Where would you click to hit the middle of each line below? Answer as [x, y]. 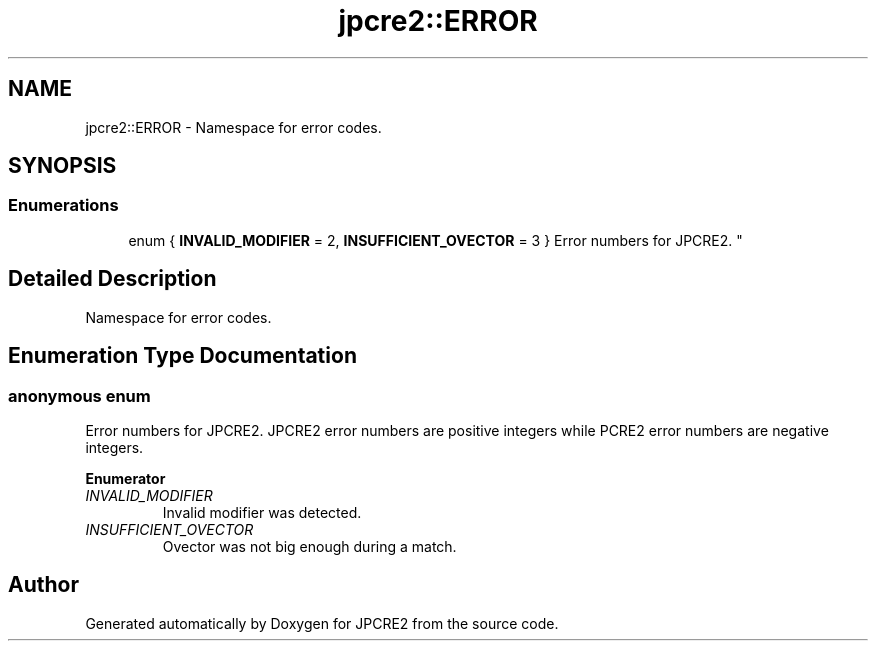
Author [43, 585]
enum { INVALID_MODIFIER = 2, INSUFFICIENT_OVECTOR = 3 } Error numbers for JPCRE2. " [435, 240]
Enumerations [63, 205]
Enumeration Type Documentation [182, 356]
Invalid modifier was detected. [262, 512]
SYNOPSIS [62, 166]
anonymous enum [79, 395]
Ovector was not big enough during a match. [309, 546]
